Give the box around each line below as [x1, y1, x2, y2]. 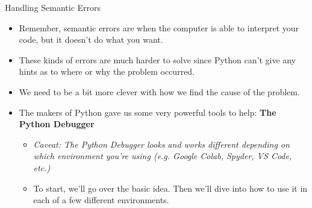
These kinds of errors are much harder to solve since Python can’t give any [19, 53, 296, 66]
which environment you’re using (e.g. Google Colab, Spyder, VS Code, [33, 150, 292, 162]
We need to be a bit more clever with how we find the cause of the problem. [19, 85, 300, 98]
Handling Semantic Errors [5, 1, 101, 13]
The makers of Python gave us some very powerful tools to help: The [19, 106, 276, 118]
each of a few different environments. [33, 194, 169, 206]
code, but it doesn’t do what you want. [19, 33, 163, 46]
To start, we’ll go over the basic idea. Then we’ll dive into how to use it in [33, 181, 308, 194]
